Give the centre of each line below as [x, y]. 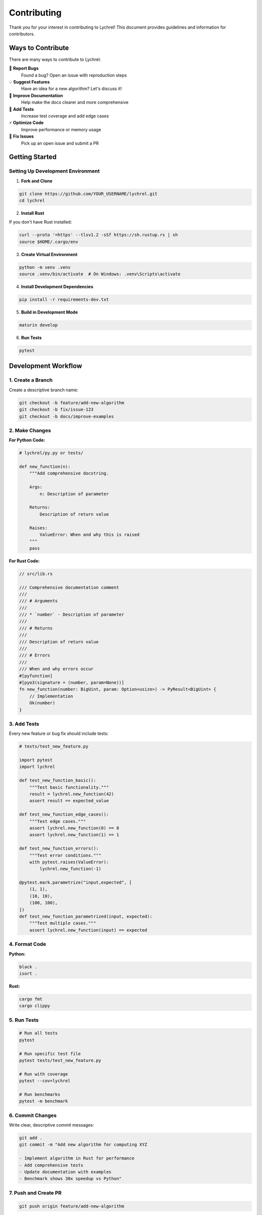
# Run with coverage [43, 1074]
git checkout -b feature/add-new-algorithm [72, 403]
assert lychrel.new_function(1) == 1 [74, 835]
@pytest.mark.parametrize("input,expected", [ [75, 883]
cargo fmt [31, 999]
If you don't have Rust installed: [41, 222]
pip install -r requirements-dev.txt [64, 300]
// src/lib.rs [36, 574]
